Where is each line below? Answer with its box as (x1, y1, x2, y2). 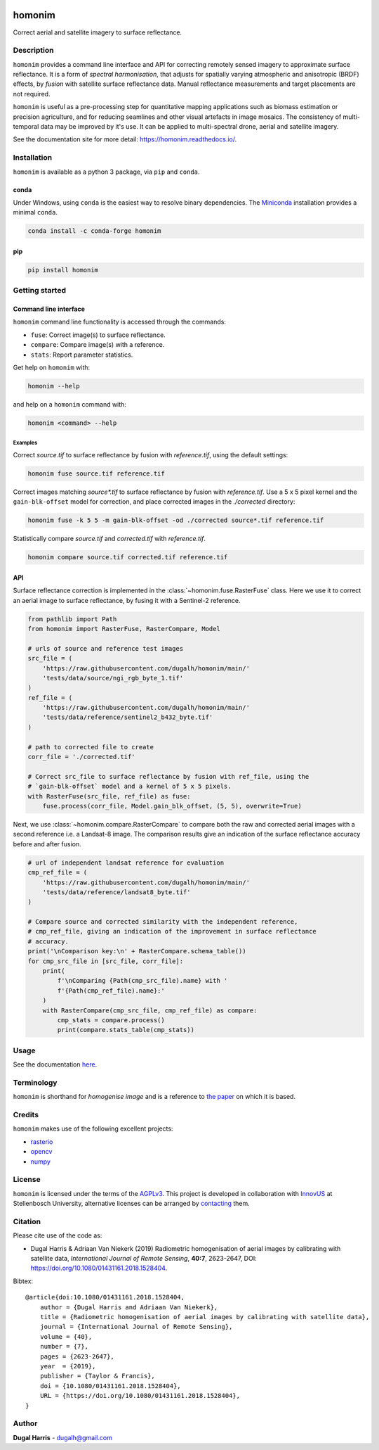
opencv (30, 1147, 53, 1156)
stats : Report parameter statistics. (30, 350, 133, 359)
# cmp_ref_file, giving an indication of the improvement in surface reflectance (27, 927, 317, 936)
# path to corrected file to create (27, 743, 154, 751)
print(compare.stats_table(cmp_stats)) (57, 1026, 194, 1034)
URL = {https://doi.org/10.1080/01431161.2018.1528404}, (39, 1392, 240, 1400)
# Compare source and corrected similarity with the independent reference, (27, 918, 298, 926)
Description (13, 46, 54, 56)
